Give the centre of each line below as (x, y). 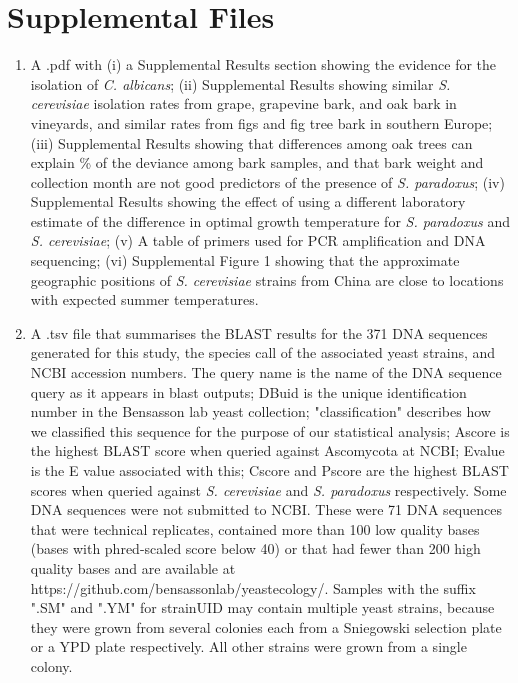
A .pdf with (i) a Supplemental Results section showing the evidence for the (263, 64)
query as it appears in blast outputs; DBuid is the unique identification (248, 391)
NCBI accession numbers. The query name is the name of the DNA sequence (266, 372)
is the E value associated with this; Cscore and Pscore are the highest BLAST (269, 470)
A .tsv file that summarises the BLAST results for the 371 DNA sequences (259, 332)
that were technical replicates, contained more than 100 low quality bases (255, 528)
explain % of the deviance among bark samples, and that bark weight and (257, 162)
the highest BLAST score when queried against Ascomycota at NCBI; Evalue (267, 450)
